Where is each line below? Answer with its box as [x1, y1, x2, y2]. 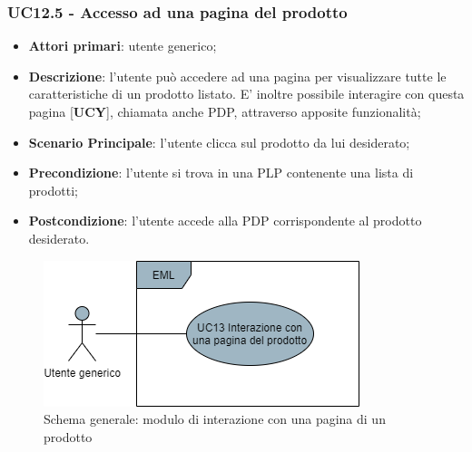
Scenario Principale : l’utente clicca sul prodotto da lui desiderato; [28, 132, 410, 151]
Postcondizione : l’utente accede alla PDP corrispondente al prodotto [28, 211, 422, 230]
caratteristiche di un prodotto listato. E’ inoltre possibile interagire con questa [28, 84, 465, 103]
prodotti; [28, 180, 78, 199]
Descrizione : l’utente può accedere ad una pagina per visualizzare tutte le [28, 66, 447, 85]
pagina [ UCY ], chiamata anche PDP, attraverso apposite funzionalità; [28, 102, 421, 120]
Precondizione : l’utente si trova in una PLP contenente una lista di [28, 163, 414, 182]
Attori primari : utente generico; [28, 36, 217, 55]
